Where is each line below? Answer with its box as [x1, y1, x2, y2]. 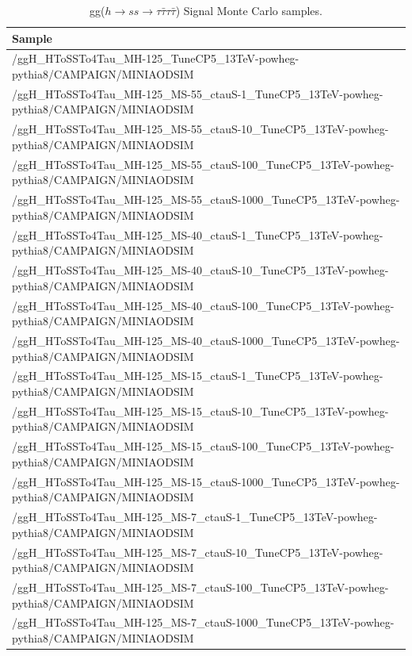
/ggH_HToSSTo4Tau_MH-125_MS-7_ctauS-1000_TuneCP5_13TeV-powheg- [12, 614, 395, 631]
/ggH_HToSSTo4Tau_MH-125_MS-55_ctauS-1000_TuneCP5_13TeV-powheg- [12, 191, 400, 208]
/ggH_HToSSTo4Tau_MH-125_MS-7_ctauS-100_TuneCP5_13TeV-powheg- [12, 579, 389, 595]
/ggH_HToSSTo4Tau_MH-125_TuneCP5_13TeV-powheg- [12, 50, 299, 67]
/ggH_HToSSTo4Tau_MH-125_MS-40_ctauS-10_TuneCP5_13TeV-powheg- [12, 262, 389, 278]
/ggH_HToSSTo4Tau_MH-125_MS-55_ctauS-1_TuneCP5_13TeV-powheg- [12, 85, 383, 102]
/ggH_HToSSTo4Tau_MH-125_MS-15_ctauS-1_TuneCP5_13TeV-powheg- [12, 367, 383, 384]
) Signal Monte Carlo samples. [175, 2, 322, 18]
